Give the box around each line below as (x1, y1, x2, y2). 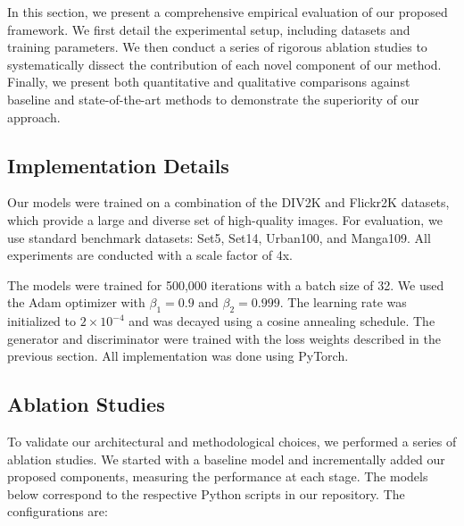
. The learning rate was (279, 293, 407, 312)
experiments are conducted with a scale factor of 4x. (7, 246, 293, 264)
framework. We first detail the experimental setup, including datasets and (7, 20, 410, 38)
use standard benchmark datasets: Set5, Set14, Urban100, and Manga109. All (7, 228, 431, 246)
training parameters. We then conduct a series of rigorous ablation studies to (7, 38, 427, 56)
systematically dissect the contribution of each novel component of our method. (7, 54, 442, 73)
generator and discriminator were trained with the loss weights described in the (7, 329, 441, 347)
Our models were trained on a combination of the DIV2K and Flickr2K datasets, (7, 193, 450, 212)
